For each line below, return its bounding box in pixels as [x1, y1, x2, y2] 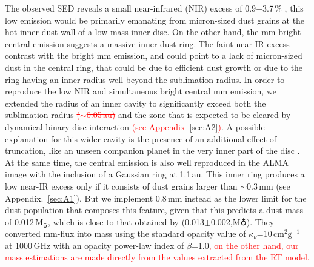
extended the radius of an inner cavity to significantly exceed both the [5, 96, 266, 109]
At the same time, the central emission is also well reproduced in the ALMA [5, 156, 289, 168]
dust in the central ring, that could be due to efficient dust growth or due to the [5, 61, 303, 73]
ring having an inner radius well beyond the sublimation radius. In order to [5, 73, 285, 85]
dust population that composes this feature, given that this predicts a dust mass [5, 203, 303, 216]
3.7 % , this [262, 2, 304, 14]
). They [246, 215, 275, 228]
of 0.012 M [5, 215, 44, 228]
